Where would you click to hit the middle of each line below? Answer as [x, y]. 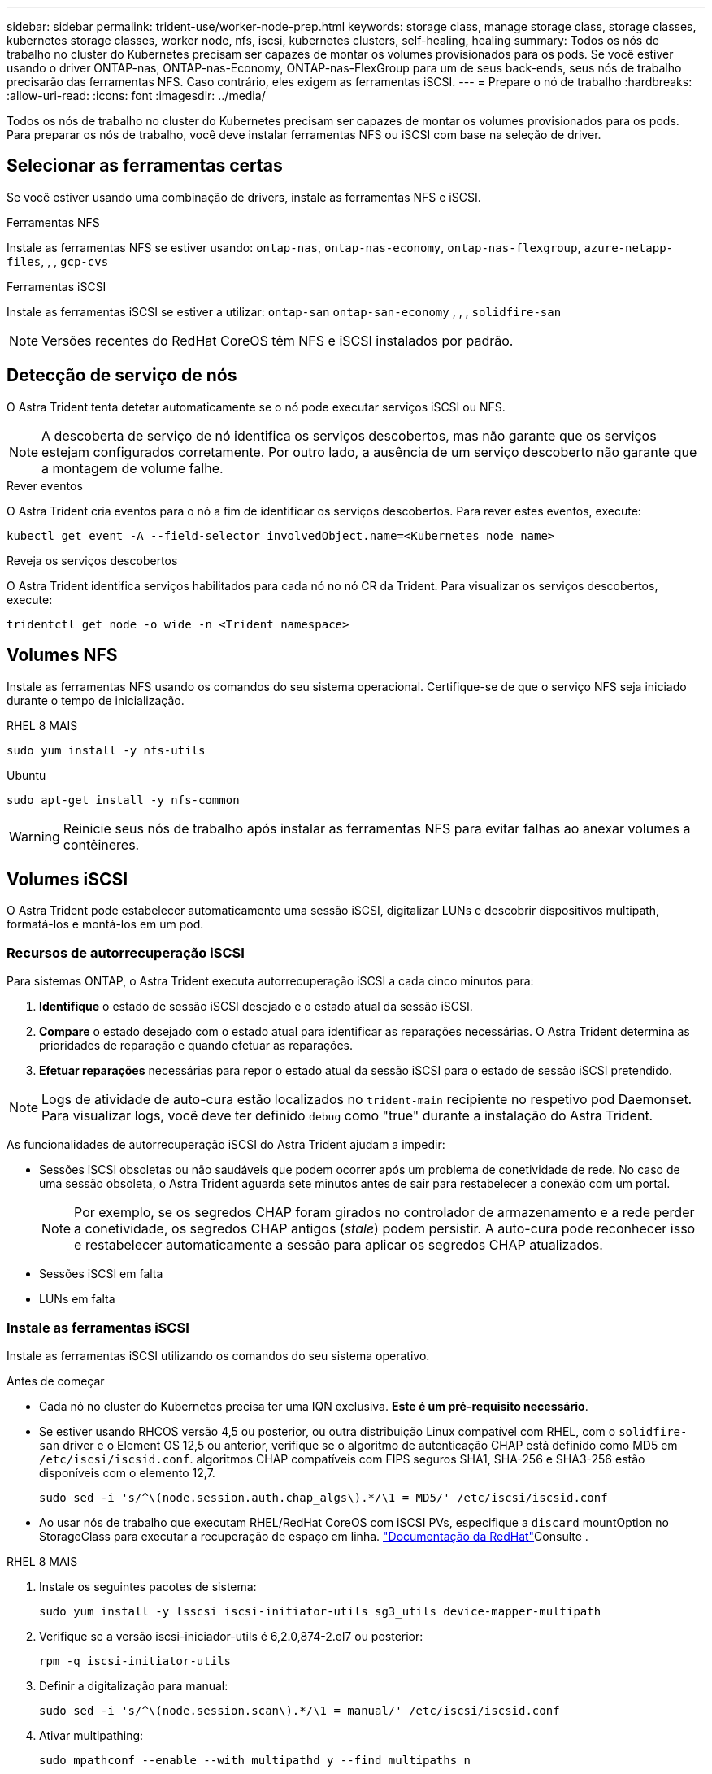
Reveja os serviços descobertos [92, 560]
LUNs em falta [77, 1299]
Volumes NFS [62, 655]
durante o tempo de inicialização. [96, 700]
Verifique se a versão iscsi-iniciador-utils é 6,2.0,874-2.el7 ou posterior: [231, 1636]
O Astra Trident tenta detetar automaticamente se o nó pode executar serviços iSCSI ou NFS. [256, 407]
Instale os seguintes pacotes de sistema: [148, 1586]
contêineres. [101, 844]
